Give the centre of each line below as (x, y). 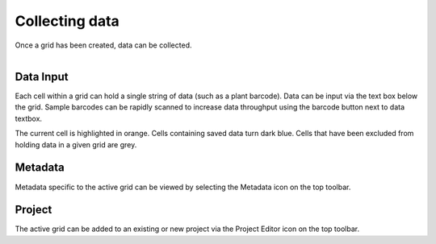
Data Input (42, 77)
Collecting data (67, 21)
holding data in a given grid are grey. (76, 144)
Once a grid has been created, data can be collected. (103, 45)
